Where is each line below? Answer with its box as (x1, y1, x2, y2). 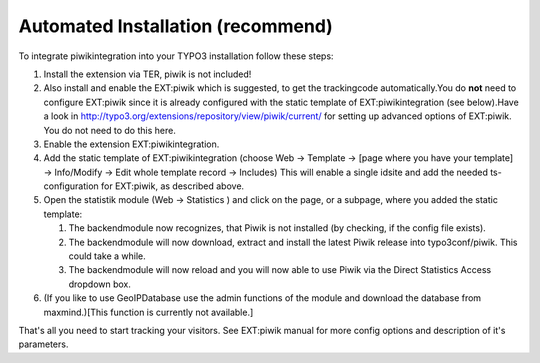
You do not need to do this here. (43, 124, 177, 136)
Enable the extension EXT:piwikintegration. (43, 138, 220, 150)
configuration (43, 180, 99, 192)
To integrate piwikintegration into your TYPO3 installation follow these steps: (18, 50, 334, 62)
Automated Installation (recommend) (18, 15, 334, 37)
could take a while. (68, 250, 147, 262)
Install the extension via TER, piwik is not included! (43, 68, 252, 80)
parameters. (18, 338, 69, 350)
